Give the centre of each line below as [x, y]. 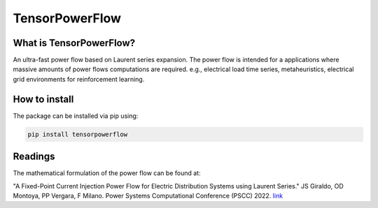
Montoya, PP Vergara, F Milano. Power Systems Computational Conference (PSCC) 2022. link [148, 196]
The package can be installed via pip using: [76, 116]
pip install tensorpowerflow [78, 134]
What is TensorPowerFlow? [74, 43]
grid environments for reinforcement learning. [79, 79]
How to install [43, 99]
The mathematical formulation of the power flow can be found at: [107, 173]
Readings [34, 157]
